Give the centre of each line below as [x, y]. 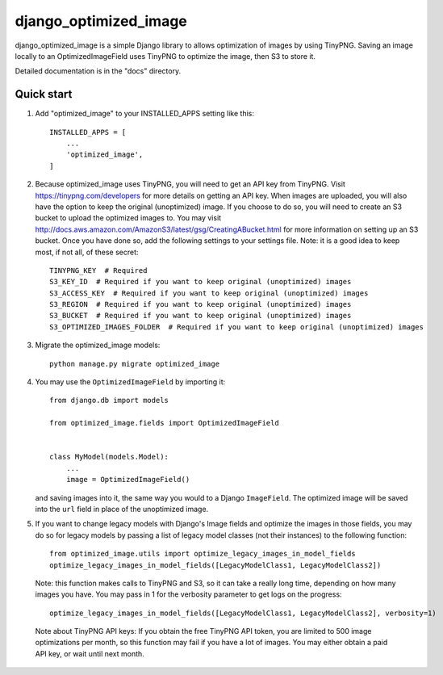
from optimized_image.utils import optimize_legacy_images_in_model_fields [203, 554]
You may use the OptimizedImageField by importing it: [130, 382]
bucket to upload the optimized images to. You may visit [128, 218]
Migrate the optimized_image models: [98, 345]
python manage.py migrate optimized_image [135, 364]
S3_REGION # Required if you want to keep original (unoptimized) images [201, 304]
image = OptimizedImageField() [128, 480]
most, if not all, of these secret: [87, 252]
